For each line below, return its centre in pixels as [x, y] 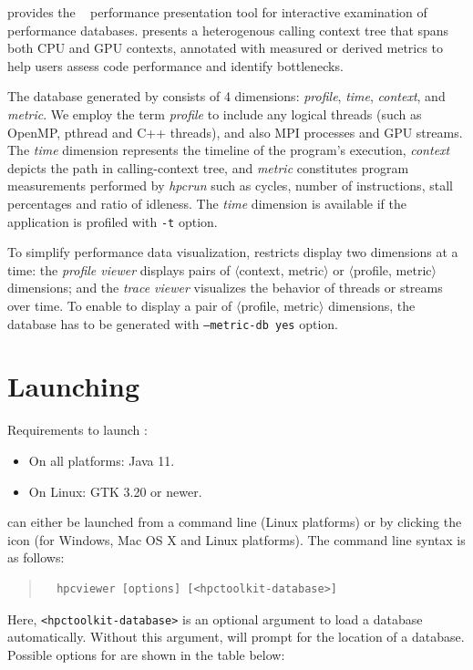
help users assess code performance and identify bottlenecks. [175, 65]
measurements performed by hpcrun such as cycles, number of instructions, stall [230, 186]
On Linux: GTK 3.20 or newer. [115, 491]
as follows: [36, 557]
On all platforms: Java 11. [102, 460]
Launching [74, 386]
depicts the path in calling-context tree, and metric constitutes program [208, 167]
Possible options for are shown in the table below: [146, 654]
